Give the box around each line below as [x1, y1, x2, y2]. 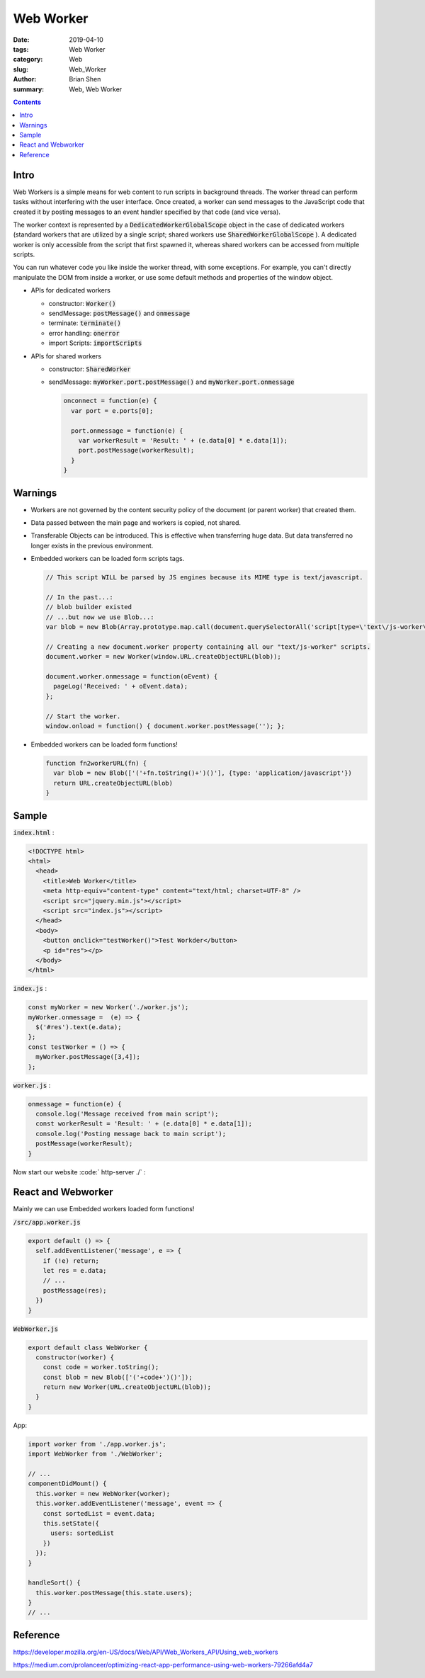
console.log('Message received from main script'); [35, 1110, 219, 1118]
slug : [13, 64, 28, 74]
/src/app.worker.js [13, 1218, 81, 1226]
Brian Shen [69, 75, 101, 84]
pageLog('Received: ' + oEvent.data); [53, 682, 188, 691]
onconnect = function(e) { [63, 397, 157, 405]
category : [13, 55, 43, 64]
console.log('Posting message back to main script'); [35, 1130, 227, 1138]
